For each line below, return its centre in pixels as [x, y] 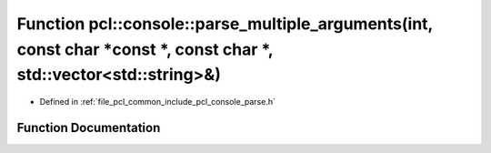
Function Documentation [89, 127]
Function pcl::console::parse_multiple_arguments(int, [225, 24]
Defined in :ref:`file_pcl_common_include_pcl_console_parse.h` [158, 102]
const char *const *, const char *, [145, 49]
